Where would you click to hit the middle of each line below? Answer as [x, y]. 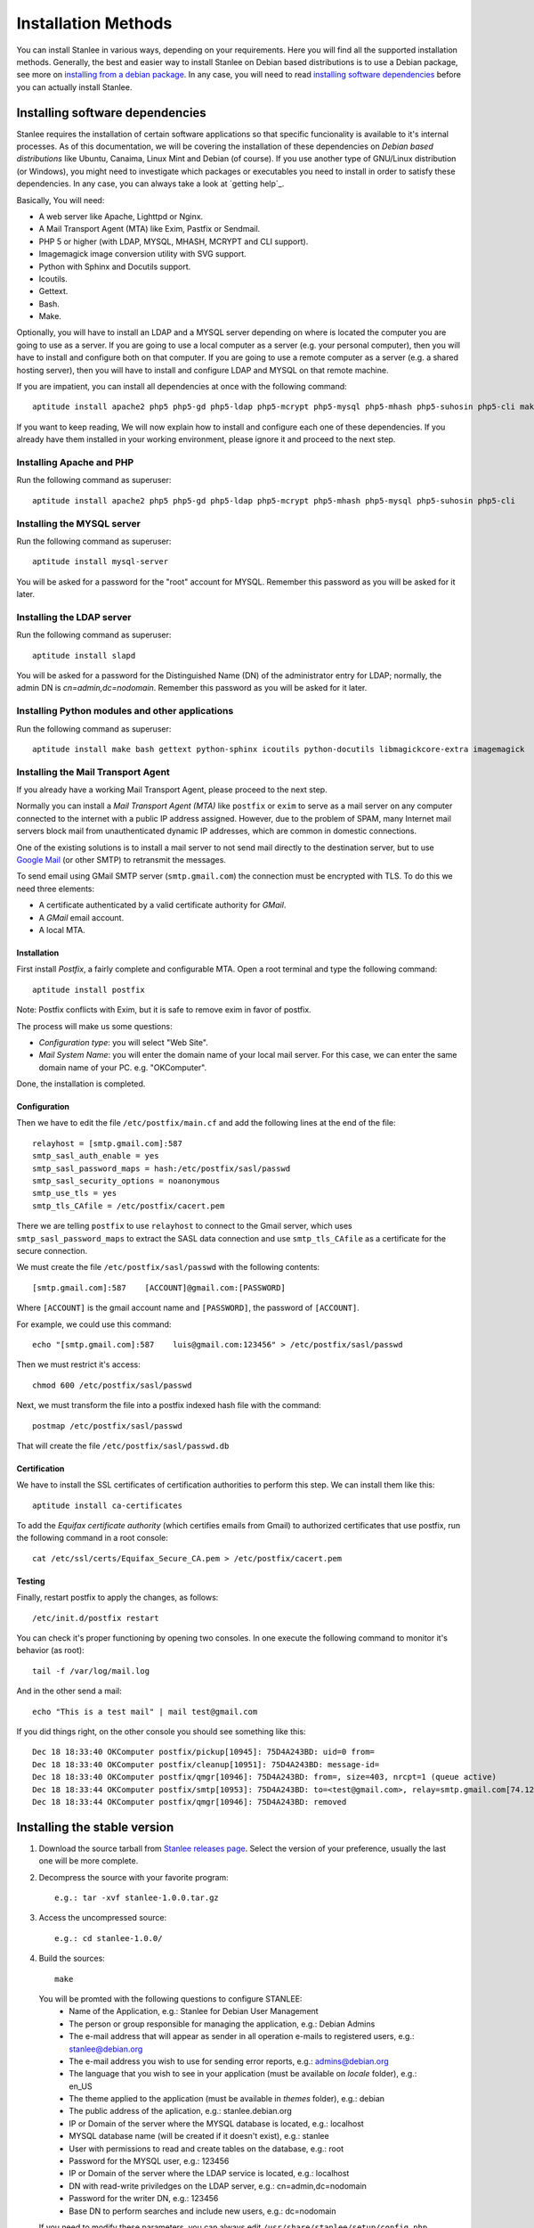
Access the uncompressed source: [103, 1918]
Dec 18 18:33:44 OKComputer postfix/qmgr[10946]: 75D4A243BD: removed [190, 1802]
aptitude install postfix [89, 990]
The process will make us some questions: [94, 1026]
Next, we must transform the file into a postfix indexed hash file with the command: [169, 1405]
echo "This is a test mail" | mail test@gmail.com [145, 1712]
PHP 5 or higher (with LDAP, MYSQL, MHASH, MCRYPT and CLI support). [174, 242]
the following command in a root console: [93, 1538]
